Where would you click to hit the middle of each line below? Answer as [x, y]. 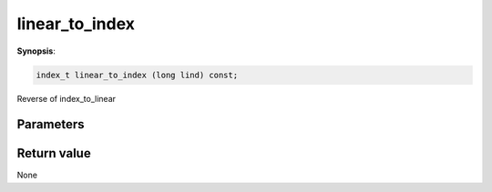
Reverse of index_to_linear [67, 98]
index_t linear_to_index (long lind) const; [137, 75]
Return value [54, 153]
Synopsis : [36, 51]
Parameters [51, 124]
